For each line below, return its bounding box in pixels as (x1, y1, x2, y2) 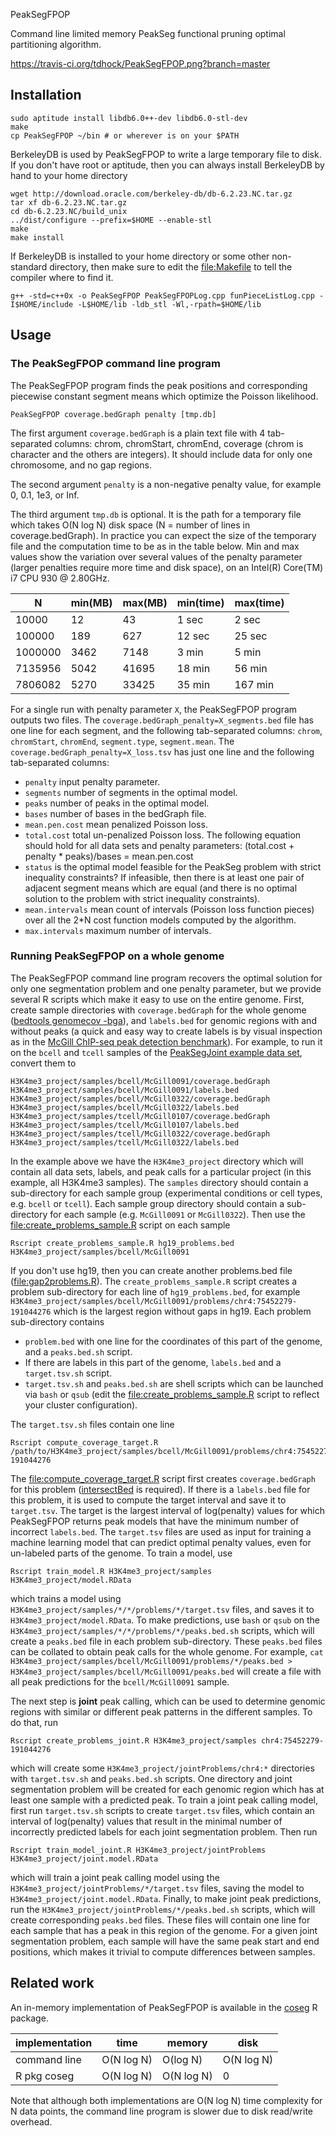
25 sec (234, 629, 268, 643)
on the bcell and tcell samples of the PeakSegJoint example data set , (10, 1046, 303, 1058)
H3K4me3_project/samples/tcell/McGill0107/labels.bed (10, 1120, 240, 1130)
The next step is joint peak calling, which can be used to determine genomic (10, 1695, 326, 1707)
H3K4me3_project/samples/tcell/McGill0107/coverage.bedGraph (10, 1111, 271, 1121)
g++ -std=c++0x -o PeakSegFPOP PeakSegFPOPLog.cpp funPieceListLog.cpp (10, 290, 315, 301)
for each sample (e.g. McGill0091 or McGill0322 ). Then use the (49, 1208, 306, 1220)
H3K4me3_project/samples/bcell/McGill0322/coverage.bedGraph (10, 1094, 271, 1104)
